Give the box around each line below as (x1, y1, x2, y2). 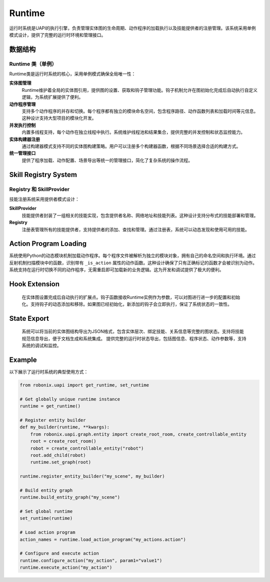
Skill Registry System (9, 170, 77, 179)
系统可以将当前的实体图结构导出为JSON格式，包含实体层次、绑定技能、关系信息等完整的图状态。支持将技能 (21, 328, 244, 334)
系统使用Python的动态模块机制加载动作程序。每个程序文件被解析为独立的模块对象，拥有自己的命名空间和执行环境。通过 (9, 253, 256, 259)
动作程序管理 (9, 101, 36, 107)
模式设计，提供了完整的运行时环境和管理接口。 (9, 32, 106, 38)
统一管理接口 (9, 150, 36, 156)
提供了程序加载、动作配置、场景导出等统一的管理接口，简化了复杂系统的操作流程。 (21, 157, 192, 163)
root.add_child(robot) (30, 452, 86, 458)
